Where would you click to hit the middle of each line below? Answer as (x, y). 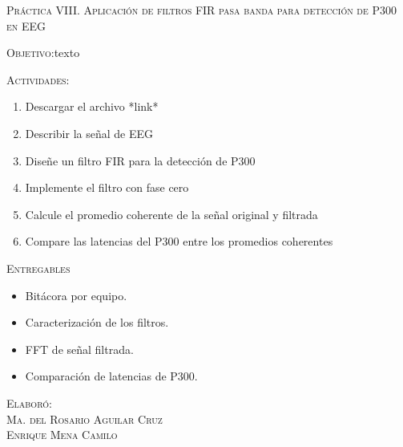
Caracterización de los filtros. (97, 322)
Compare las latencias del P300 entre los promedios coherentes (179, 241)
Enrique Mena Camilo (62, 435)
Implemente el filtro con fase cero (107, 187)
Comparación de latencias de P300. (111, 376)
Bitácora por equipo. (76, 295)
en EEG (26, 25)
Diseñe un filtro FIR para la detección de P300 (140, 160)
